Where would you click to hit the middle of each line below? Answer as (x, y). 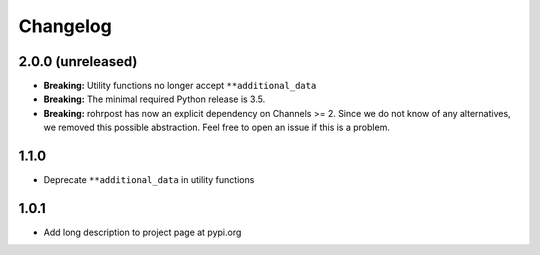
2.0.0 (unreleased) (78, 61)
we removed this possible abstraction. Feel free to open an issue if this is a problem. (216, 127)
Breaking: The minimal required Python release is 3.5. (154, 99)
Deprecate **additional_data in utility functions (149, 180)
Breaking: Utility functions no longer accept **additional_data (180, 86)
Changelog (65, 26)
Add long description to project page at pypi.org (142, 232)
